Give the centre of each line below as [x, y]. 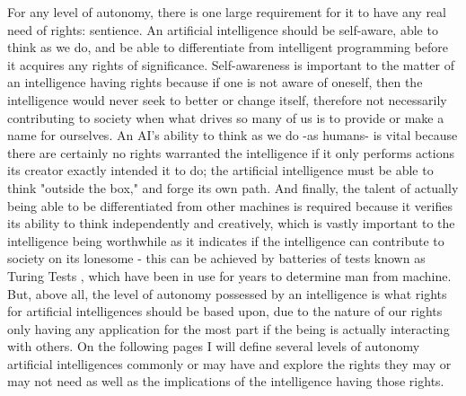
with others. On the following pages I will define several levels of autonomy [214, 346]
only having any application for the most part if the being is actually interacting [229, 328]
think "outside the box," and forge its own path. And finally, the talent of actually [233, 187]
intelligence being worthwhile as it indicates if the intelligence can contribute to [226, 240]
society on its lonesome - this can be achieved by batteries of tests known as [216, 258]
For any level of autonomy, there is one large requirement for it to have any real [227, 12]
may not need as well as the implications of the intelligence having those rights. [226, 381]
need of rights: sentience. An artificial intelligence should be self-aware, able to [223, 29]
